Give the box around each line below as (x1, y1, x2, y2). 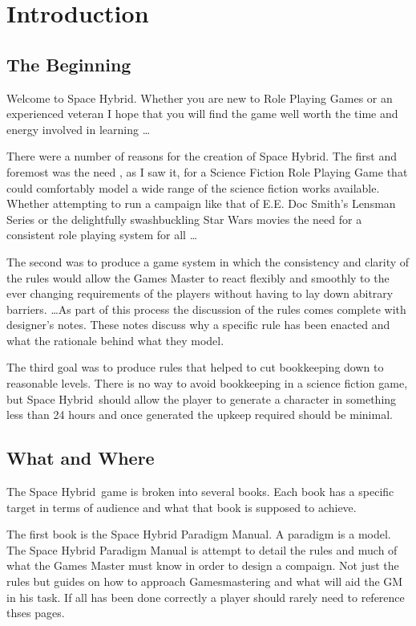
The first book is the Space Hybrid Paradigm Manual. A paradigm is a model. (6, 526, 391, 543)
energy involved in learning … (6, 120, 151, 137)
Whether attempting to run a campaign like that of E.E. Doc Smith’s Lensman (6, 195, 396, 212)
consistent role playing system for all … (6, 226, 198, 243)
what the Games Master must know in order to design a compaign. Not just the (6, 557, 399, 574)
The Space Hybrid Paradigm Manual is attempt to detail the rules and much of (6, 541, 398, 558)
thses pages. (6, 604, 65, 621)
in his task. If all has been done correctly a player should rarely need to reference (6, 588, 405, 605)
